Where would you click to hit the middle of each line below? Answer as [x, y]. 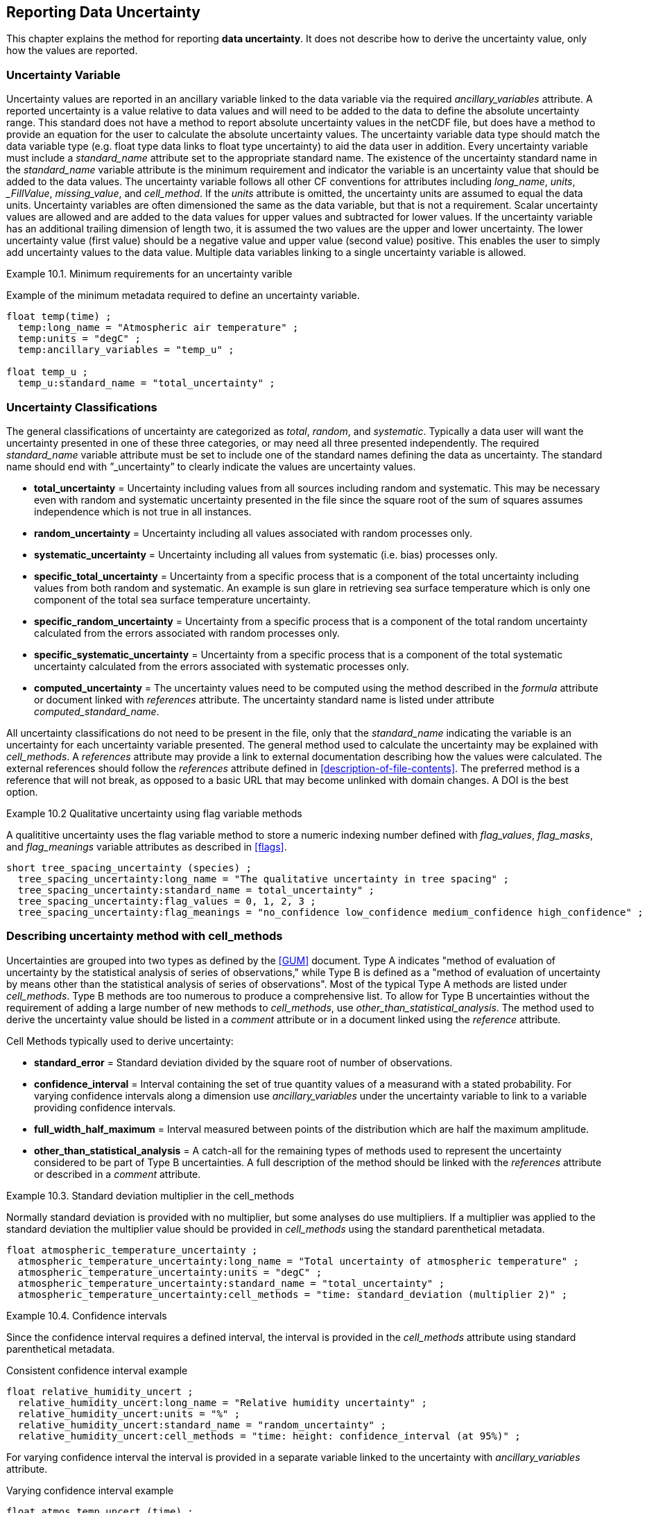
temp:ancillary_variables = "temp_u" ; [126, 350]
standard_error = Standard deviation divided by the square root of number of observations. [243, 1062]
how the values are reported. [72, 51]
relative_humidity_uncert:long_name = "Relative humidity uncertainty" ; [222, 1402]
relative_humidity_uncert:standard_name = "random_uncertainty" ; [202, 1425]
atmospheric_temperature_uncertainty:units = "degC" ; [170, 1272]
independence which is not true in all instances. [143, 511]
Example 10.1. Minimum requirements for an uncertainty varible [149, 274]
